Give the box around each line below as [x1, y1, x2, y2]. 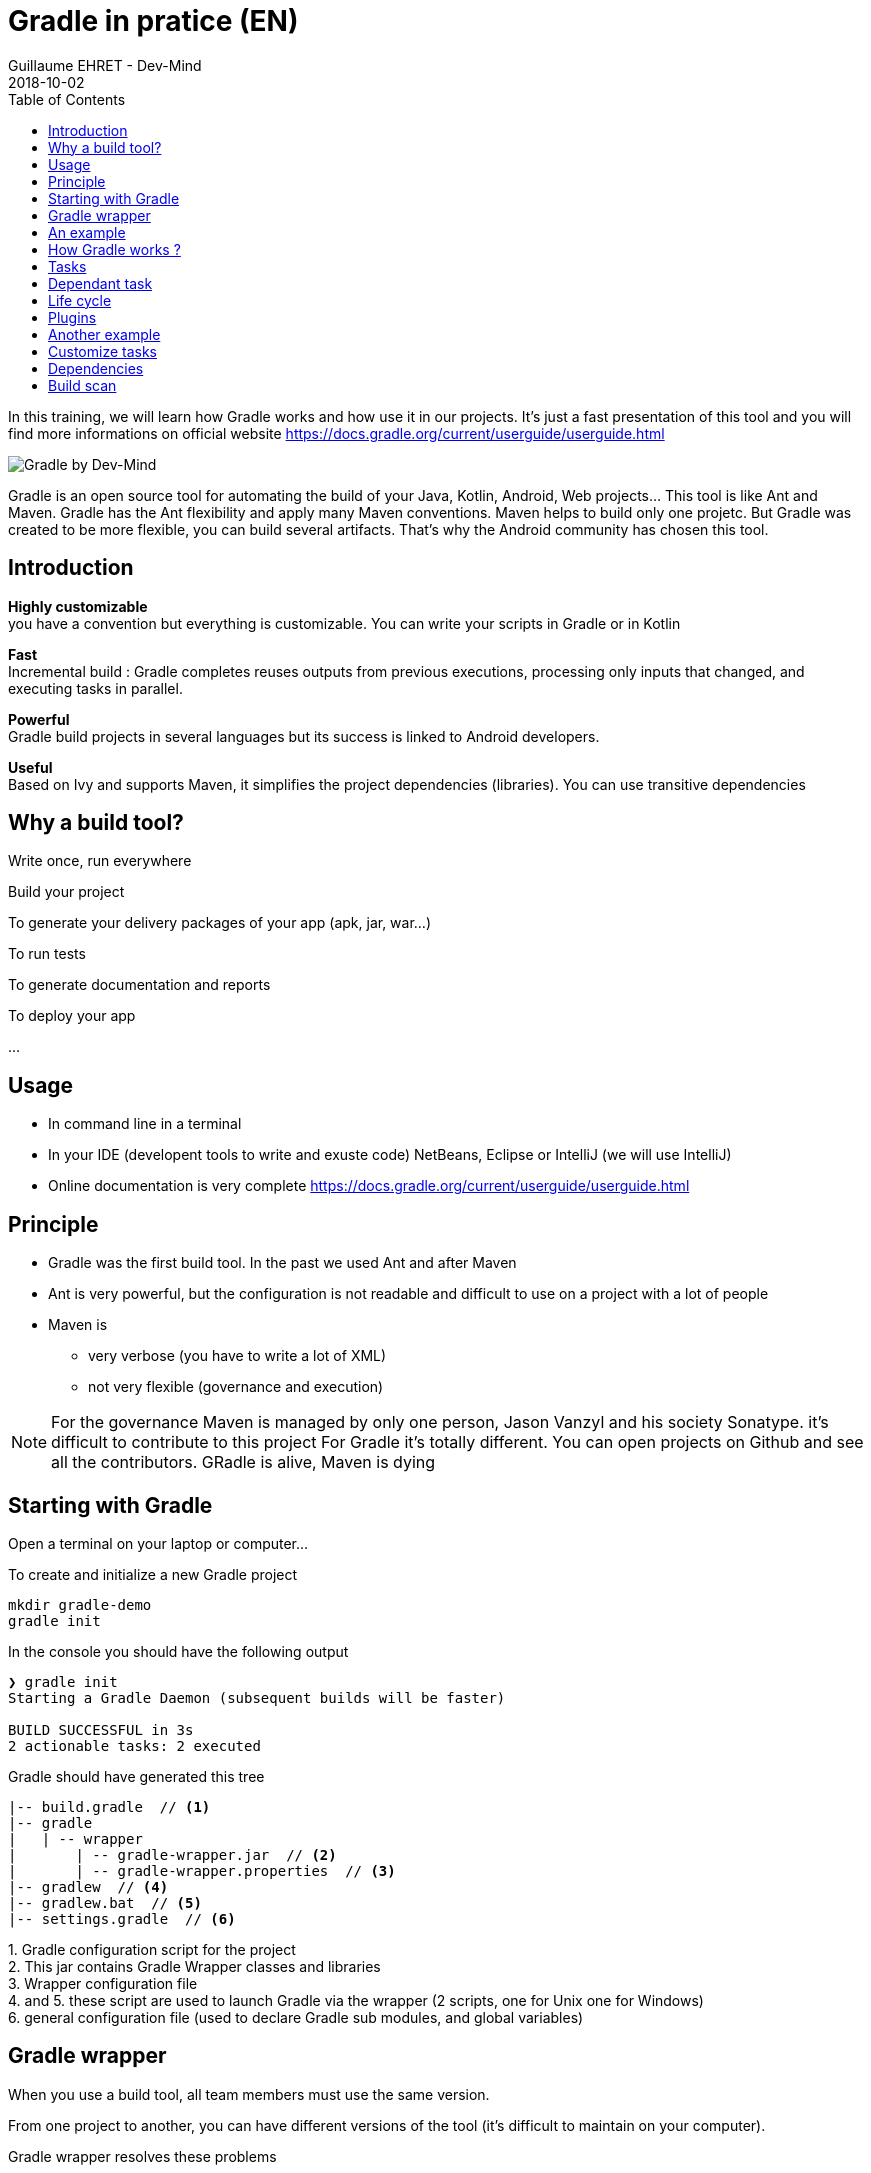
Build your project [8, 883, 125, 901]
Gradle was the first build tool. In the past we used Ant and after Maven [48, 1254, 517, 1272]
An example [48, 223, 126, 241]
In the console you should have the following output [8, 1642, 349, 1660]
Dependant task [48, 274, 153, 292]
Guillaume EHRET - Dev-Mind [8, 56, 202, 74]
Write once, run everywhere [8, 852, 192, 870]
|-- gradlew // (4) [8, 1878, 169, 1895]
